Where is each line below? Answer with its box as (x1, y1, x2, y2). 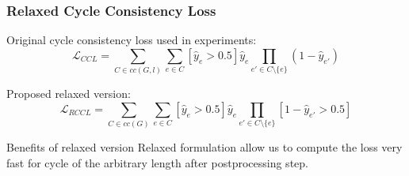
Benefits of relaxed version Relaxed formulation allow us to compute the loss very (6, 139, 403, 155)
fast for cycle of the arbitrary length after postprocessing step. (6, 154, 308, 170)
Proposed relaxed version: (6, 85, 131, 102)
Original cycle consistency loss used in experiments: (6, 32, 257, 48)
